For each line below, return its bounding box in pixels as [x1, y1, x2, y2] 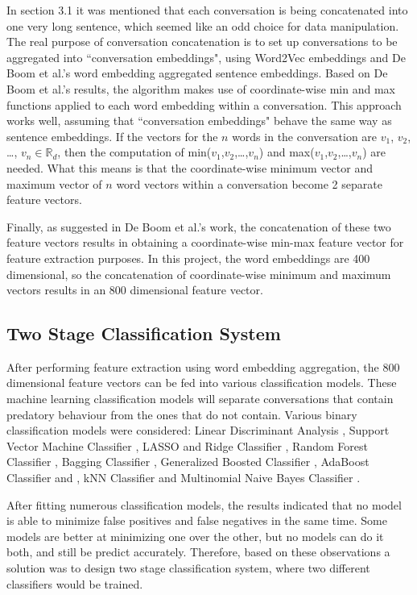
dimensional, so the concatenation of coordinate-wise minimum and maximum [6, 265, 391, 282]
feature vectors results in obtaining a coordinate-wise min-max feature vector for [6, 234, 404, 251]
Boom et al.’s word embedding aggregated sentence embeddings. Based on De [6, 64, 388, 81]
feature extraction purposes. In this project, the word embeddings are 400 [6, 249, 370, 266]
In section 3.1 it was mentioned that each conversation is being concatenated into [6, 2, 408, 18]
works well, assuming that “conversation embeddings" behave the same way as [6, 112, 392, 129]
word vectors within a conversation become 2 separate [116, 175, 382, 192]
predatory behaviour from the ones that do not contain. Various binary [6, 406, 357, 422]
